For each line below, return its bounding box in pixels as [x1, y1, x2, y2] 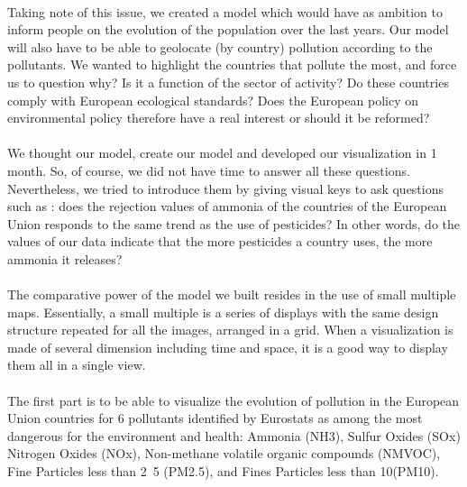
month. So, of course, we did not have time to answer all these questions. [7, 161, 410, 179]
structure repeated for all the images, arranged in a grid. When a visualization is [7, 320, 453, 339]
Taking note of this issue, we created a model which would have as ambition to [7, 2, 443, 21]
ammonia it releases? [7, 249, 123, 268]
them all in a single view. [7, 355, 146, 374]
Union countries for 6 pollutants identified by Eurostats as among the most [7, 409, 423, 427]
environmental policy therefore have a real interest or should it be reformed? [7, 108, 430, 127]
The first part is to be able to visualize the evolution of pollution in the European [7, 391, 460, 409]
